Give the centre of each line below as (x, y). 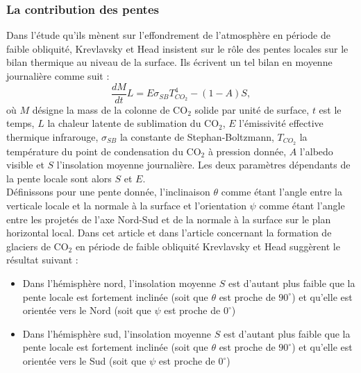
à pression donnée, (247, 151)
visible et (25, 165)
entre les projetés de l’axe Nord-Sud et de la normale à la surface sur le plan (169, 219)
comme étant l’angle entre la (282, 192)
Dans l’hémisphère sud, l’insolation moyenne (117, 333)
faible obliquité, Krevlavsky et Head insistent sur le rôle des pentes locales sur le (177, 48)
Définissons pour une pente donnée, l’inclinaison (108, 192)
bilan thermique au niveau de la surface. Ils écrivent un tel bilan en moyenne (169, 62)
